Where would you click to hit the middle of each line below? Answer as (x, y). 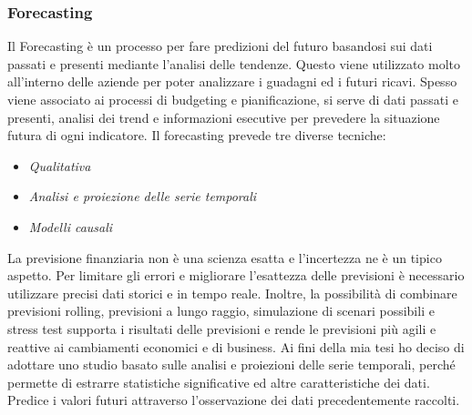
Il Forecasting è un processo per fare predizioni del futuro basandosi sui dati (220, 46)
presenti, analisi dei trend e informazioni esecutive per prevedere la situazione (224, 117)
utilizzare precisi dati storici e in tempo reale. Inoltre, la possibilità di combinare (232, 293)
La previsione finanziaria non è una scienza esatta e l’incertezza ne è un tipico (225, 257)
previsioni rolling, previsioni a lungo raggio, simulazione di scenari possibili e (221, 311)
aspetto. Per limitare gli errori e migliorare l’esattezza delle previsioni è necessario (236, 275)
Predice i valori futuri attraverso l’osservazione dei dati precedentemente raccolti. (234, 400)
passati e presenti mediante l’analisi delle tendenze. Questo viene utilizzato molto (234, 63)
